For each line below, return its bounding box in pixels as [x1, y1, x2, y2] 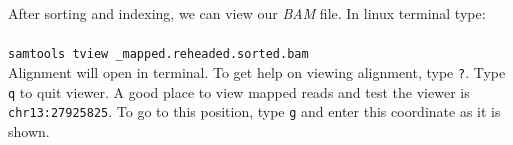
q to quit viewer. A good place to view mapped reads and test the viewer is [8, 81, 470, 102]
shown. [8, 120, 50, 141]
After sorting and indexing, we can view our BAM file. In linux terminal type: [8, 3, 486, 23]
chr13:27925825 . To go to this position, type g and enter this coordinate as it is [8, 101, 501, 122]
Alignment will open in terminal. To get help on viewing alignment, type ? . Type [8, 61, 506, 82]
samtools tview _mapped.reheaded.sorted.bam [8, 47, 309, 62]
